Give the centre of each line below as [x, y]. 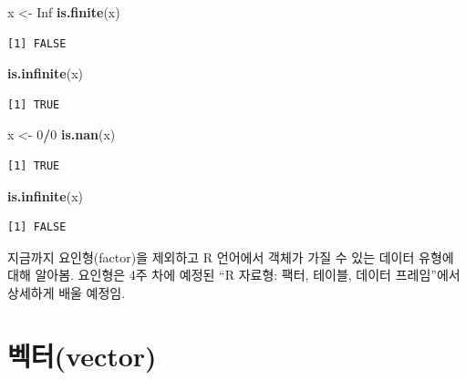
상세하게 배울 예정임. [67, 292]
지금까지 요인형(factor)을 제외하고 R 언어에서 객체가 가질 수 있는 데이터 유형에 [231, 257]
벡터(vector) [82, 355]
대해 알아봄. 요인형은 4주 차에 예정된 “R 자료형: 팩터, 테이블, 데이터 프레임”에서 [234, 275]
